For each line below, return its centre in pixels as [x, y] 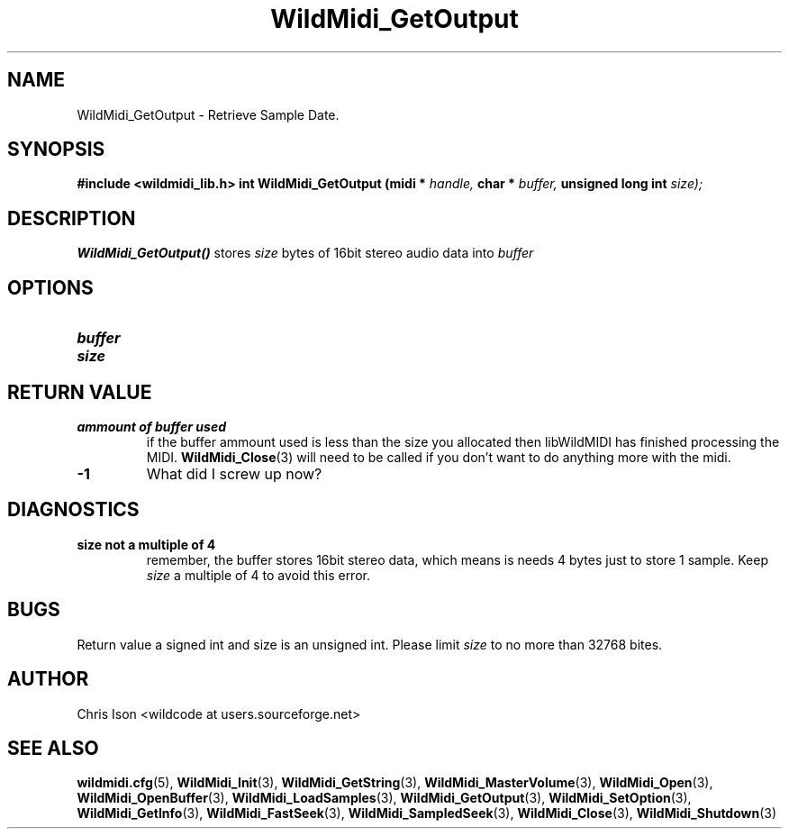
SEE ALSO [53, 748]
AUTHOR [48, 679]
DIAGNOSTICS [73, 510]
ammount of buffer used [151, 426]
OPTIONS [50, 287]
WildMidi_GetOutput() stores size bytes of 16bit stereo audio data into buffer [305, 253]
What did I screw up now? [234, 473]
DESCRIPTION [72, 218]
